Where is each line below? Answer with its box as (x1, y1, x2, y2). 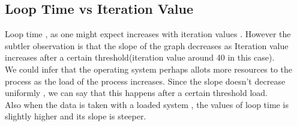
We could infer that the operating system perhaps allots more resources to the (5, 62, 293, 75)
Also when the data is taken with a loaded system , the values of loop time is (5, 98, 289, 110)
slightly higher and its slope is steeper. (5, 110, 146, 122)
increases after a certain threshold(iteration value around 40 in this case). (5, 51, 275, 64)
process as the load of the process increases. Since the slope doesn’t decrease (5, 74, 286, 87)
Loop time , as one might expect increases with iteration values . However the (5, 28, 291, 40)
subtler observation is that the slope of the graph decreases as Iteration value (5, 39, 289, 52)
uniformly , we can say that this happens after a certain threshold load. (5, 86, 268, 99)
